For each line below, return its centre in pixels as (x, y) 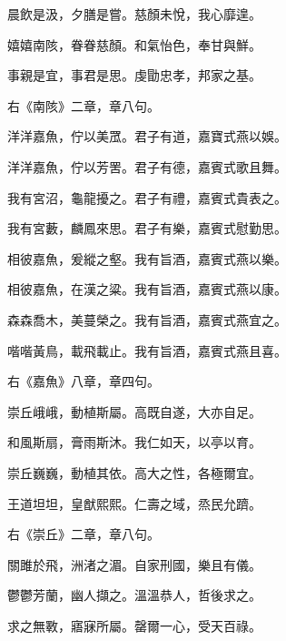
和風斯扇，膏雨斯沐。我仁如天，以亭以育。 (134, 442)
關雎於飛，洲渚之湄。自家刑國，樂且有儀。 (134, 564)
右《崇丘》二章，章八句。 (84, 534)
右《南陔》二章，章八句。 (84, 105)
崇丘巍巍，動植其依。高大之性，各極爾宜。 (134, 472)
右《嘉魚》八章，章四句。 (84, 381)
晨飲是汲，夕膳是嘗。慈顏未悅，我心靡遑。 (134, 14)
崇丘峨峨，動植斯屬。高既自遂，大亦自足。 (134, 411)
